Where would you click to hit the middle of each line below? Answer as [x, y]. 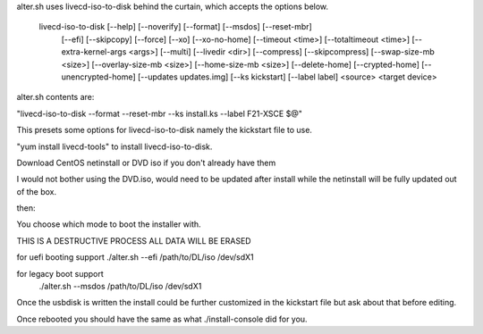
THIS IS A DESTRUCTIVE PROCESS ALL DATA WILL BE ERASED [134, 240]
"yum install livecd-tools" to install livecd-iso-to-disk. [114, 146]
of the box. [37, 191]
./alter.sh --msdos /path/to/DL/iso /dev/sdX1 [120, 287]
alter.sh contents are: [55, 97]
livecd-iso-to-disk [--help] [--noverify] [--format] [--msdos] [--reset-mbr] [175, 27]
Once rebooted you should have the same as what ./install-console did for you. [162, 319]
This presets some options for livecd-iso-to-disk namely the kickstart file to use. [165, 130]
